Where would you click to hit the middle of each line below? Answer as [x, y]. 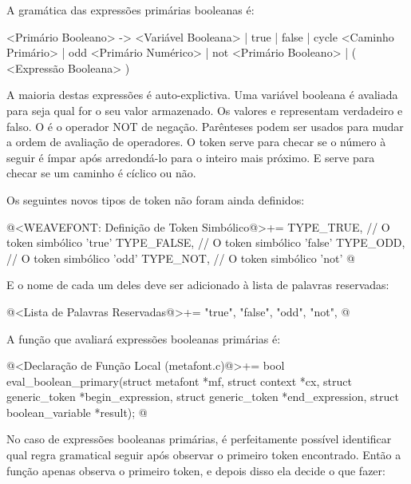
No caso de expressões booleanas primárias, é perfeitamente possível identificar [199, 439]
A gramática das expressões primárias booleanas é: [130, 10]
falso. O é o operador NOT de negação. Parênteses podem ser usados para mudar [205, 126]
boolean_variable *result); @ [77, 412]
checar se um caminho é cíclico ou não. [101, 173]
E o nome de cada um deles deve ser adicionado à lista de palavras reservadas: [198, 285]
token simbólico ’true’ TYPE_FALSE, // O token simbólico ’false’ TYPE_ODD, [206, 242]
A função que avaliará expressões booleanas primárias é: [144, 338]
